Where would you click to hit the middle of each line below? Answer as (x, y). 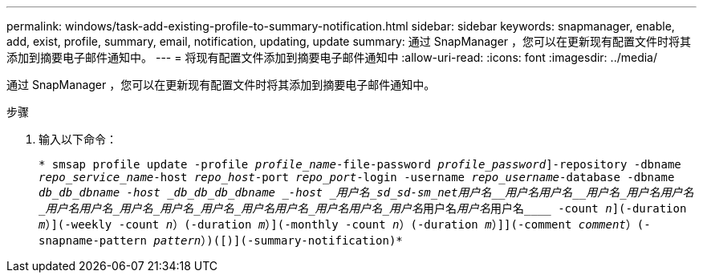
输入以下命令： (78, 139)
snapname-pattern (93, 241)
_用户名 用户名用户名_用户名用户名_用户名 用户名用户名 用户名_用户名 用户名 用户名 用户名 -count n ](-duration (363, 208)
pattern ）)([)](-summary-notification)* (278, 241)
